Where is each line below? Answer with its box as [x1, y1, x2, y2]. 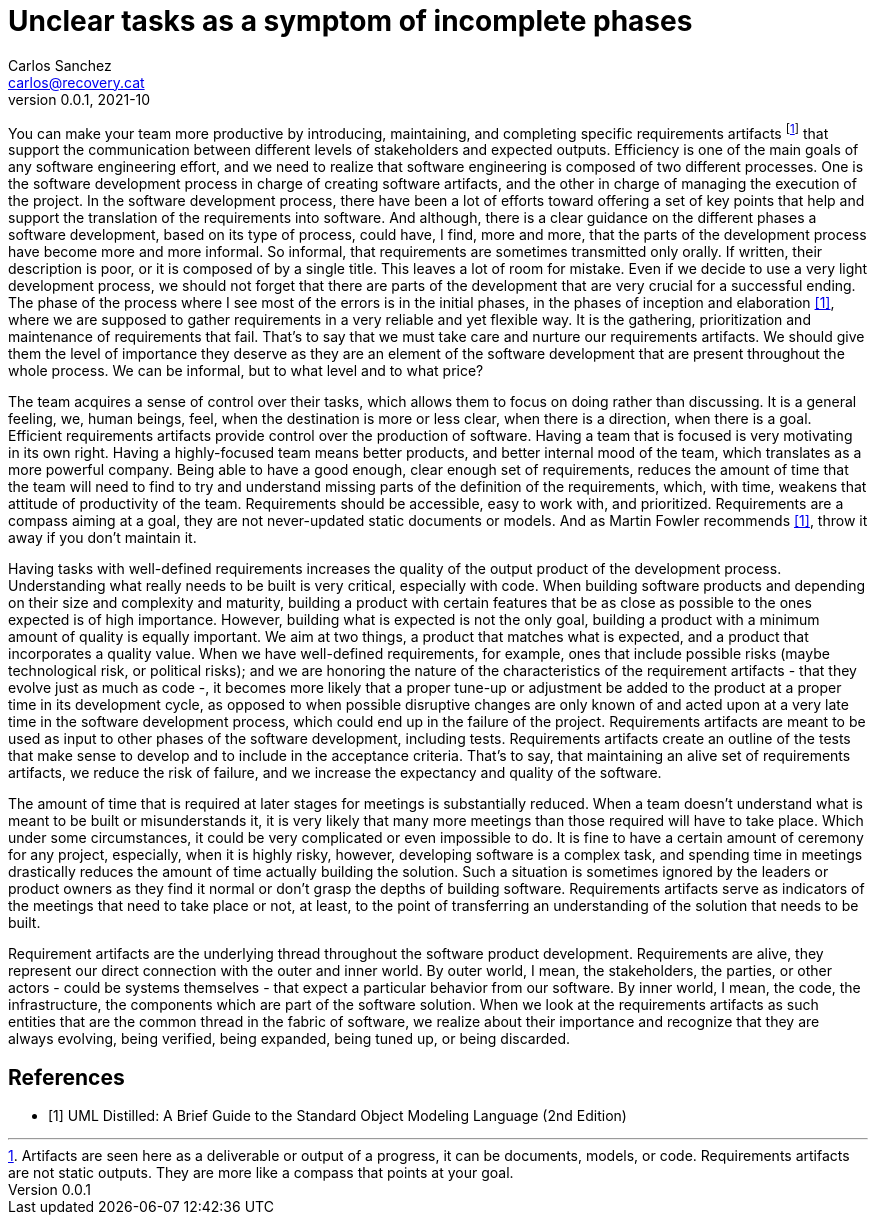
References [8, 1064, 125, 1090]
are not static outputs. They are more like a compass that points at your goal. [8, 1164, 514, 1182]
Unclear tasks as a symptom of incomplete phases [8, 4, 693, 38]
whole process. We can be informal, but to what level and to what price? [8, 362, 484, 380]
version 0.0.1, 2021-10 [8, 90, 151, 108]
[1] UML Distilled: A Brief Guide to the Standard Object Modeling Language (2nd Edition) [48, 1107, 627, 1125]
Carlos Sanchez [8, 56, 112, 74]
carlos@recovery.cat [8, 73, 145, 91]
